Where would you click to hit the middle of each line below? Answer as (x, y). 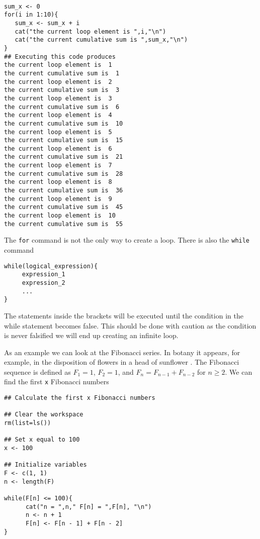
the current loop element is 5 (58, 132)
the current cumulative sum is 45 (64, 207)
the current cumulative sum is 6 (62, 107)
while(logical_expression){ (51, 266)
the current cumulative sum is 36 (64, 191)
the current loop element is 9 (58, 199)
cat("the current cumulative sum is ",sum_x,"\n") (101, 40)
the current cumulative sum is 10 (64, 123)
